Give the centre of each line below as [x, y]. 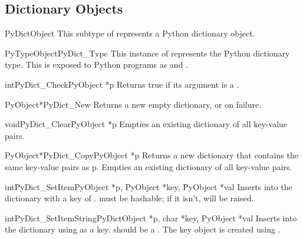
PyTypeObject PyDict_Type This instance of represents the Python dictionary [147, 53]
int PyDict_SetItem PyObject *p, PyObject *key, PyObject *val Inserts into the [149, 186]
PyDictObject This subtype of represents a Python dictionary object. [130, 33]
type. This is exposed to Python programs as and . [96, 64]
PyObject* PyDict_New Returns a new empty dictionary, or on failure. [133, 104]
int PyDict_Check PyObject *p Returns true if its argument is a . [122, 84]
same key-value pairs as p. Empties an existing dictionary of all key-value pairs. [149, 166]
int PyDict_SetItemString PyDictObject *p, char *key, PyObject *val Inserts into [151, 218]
